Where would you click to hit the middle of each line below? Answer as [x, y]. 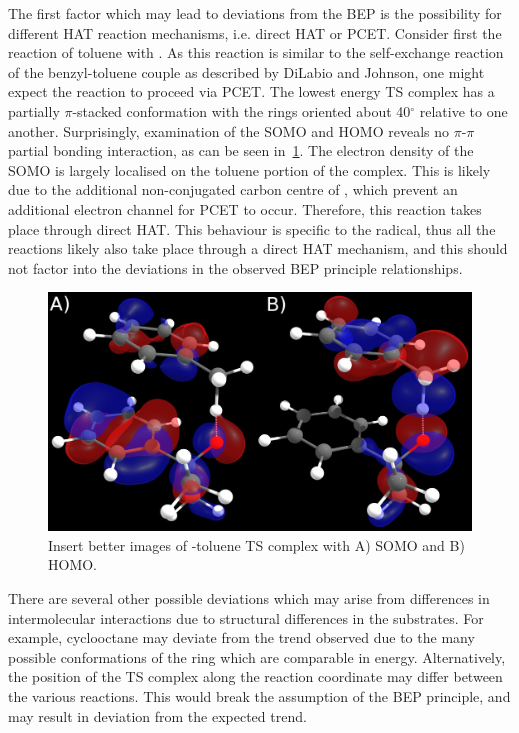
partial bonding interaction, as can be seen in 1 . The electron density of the [241, 150]
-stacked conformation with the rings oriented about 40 [241, 110]
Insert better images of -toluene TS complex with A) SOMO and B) [256, 544]
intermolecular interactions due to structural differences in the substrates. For [246, 617]
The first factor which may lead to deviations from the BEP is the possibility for [255, 13]
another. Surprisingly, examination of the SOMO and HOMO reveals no [228, 130]
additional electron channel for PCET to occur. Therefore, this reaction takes [245, 208]
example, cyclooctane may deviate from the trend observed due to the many [241, 637]
